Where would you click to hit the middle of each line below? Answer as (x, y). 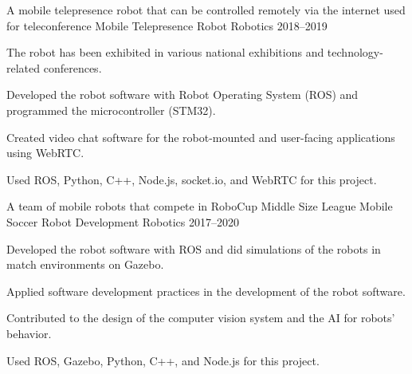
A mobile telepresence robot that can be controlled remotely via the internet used (206, 10)
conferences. (73, 67)
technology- (355, 52)
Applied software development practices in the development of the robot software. (206, 291)
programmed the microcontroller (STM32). (111, 110)
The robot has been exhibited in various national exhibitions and (165, 52)
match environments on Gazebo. (85, 264)
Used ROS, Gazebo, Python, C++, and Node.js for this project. (163, 360)
